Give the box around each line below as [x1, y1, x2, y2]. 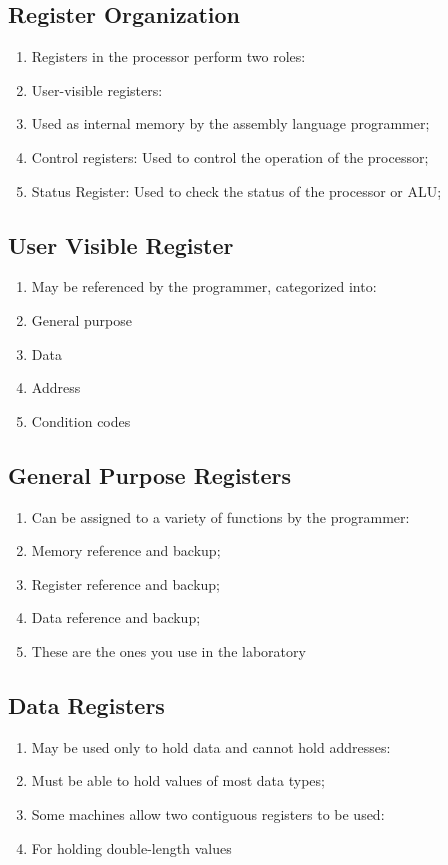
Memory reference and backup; [31, 540, 221, 561]
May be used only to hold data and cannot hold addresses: [31, 736, 391, 757]
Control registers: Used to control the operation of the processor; [31, 146, 429, 167]
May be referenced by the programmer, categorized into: [31, 276, 377, 297]
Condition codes [31, 410, 131, 431]
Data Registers [8, 689, 165, 720]
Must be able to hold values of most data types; [31, 770, 325, 791]
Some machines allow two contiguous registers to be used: [31, 803, 385, 824]
